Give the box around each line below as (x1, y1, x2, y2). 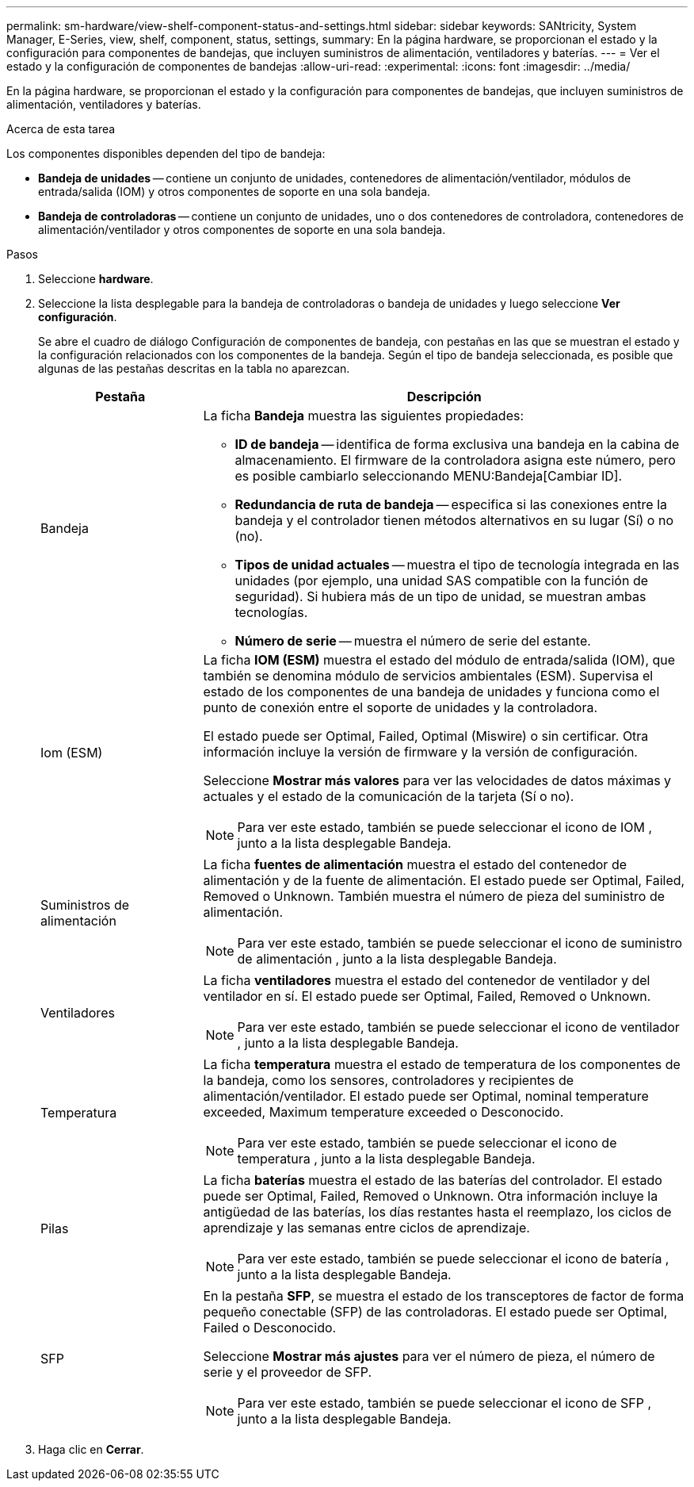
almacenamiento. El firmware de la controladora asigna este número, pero (235, 452, 676, 468)
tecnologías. (235, 604, 308, 620)
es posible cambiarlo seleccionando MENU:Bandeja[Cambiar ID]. (235, 468, 623, 484)
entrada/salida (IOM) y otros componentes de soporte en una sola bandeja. (38, 185, 431, 198)
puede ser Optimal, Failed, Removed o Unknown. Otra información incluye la (203, 1188, 658, 1204)
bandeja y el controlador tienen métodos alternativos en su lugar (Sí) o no (235, 512, 673, 528)
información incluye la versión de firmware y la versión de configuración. (203, 744, 638, 760)
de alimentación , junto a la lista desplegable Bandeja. (237, 951, 557, 967)
